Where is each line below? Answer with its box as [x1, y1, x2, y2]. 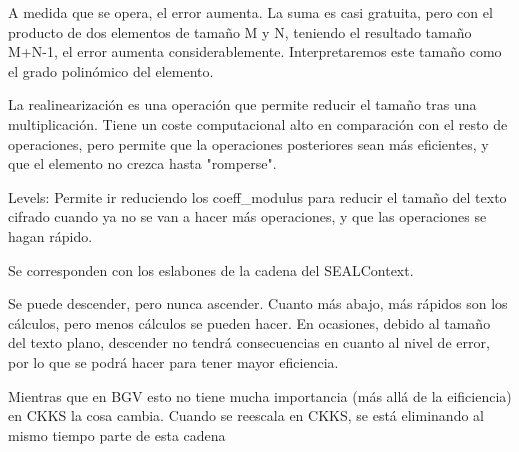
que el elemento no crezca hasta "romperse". [8, 153, 277, 174]
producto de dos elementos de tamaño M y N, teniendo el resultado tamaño [8, 21, 472, 42]
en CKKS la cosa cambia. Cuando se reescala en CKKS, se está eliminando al [8, 405, 484, 426]
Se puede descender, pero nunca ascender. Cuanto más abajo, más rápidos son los [8, 293, 508, 314]
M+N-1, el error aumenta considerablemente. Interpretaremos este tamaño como [8, 41, 502, 62]
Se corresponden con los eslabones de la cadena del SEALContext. [8, 259, 414, 280]
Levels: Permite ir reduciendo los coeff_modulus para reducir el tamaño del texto [8, 186, 507, 207]
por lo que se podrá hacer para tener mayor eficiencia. [8, 351, 339, 372]
